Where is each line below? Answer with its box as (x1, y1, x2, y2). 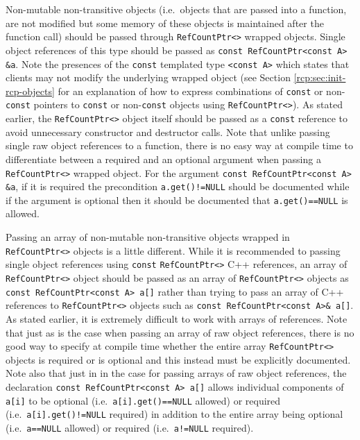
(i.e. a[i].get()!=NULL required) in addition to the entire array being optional (6, 407, 343, 421)
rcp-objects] (6, 83, 55, 98)
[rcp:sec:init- (293, 70, 346, 85)
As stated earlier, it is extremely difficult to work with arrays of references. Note (6, 311, 348, 325)
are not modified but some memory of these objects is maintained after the (6, 15, 324, 30)
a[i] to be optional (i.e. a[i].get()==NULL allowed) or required (6, 393, 281, 407)
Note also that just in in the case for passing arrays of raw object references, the (6, 366, 347, 380)
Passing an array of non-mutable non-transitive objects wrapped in (6, 230, 290, 244)
